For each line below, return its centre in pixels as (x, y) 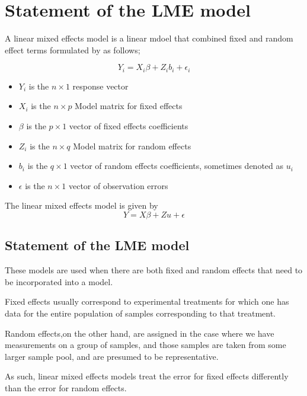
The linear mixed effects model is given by (81, 205)
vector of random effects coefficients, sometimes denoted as (177, 166)
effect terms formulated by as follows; (73, 49)
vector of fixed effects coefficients (129, 125)
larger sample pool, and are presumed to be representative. (112, 356)
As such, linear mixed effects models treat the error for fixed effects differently (147, 376)
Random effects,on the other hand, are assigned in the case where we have (140, 333)
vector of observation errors (118, 185)
